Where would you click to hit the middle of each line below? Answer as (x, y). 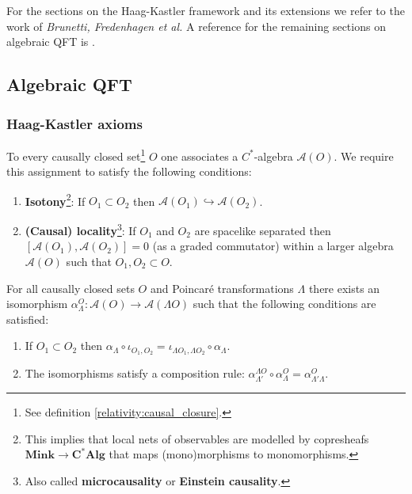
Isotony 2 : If (55, 199)
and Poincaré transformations (222, 288)
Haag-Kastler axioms (74, 123)
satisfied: (28, 319)
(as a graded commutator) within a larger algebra (273, 246)
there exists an (344, 288)
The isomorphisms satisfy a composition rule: (135, 373)
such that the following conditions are (284, 304)
